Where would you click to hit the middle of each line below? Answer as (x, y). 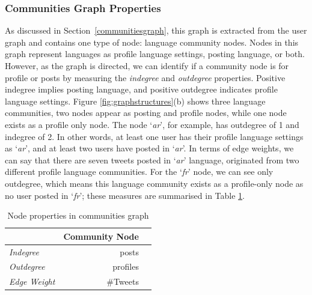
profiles (126, 266)
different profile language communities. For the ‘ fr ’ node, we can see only (139, 172)
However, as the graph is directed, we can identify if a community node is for (147, 65)
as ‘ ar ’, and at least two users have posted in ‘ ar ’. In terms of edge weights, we (149, 148)
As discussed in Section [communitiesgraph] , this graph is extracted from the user (156, 30)
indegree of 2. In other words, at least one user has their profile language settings (154, 136)
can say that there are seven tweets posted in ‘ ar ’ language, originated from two (152, 160)
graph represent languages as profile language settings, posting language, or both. (155, 54)
